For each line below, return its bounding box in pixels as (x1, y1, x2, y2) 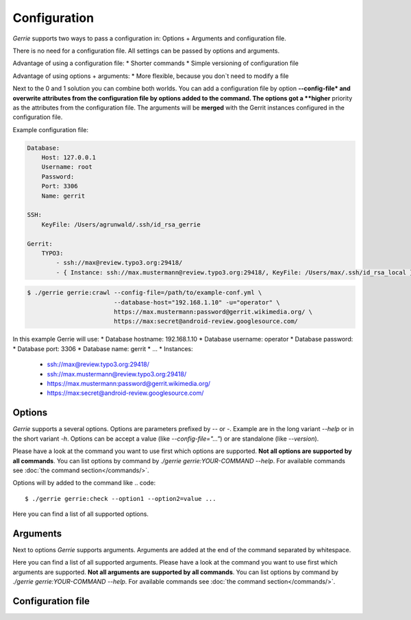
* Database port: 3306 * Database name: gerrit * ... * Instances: (12, 344, 193, 352)
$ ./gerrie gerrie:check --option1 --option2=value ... (25, 495, 216, 502)
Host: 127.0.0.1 (41, 154, 96, 162)
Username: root (41, 163, 92, 171)
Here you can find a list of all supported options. (12, 510, 149, 518)
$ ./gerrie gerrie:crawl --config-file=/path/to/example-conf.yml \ (27, 289, 262, 297)
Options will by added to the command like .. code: (12, 479, 156, 487)
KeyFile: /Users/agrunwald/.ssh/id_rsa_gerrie (41, 220, 201, 229)
